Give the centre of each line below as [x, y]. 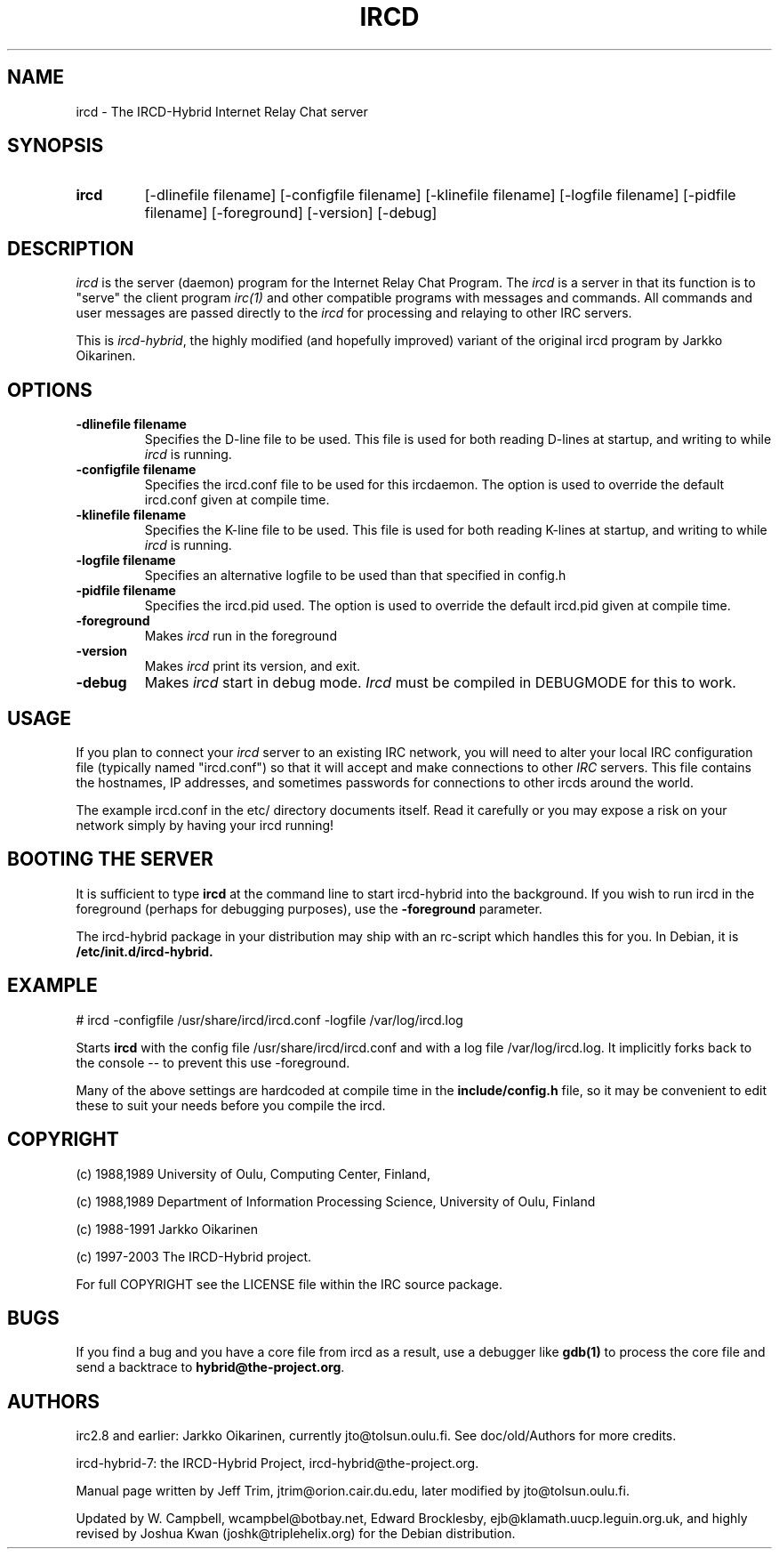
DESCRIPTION [71, 248]
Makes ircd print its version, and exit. [253, 666]
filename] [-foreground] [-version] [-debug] [291, 213]
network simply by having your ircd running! [205, 825]
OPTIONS [50, 390]
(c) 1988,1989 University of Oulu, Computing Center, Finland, [253, 1173]
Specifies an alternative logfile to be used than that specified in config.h [355, 576]
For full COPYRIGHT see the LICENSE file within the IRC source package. [289, 1284]
